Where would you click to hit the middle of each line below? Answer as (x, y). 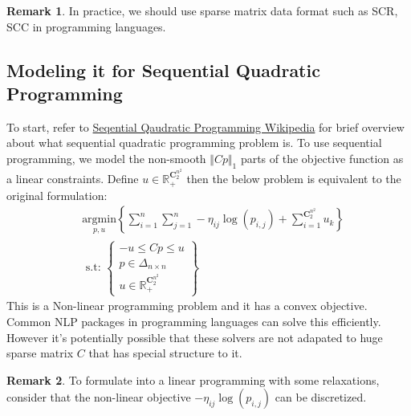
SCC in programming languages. (86, 26)
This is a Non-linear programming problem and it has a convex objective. (187, 306)
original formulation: (57, 195)
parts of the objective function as (322, 158)
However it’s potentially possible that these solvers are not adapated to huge (195, 337)
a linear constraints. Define (73, 179)
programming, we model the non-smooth (106, 158)
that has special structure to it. (165, 353)
